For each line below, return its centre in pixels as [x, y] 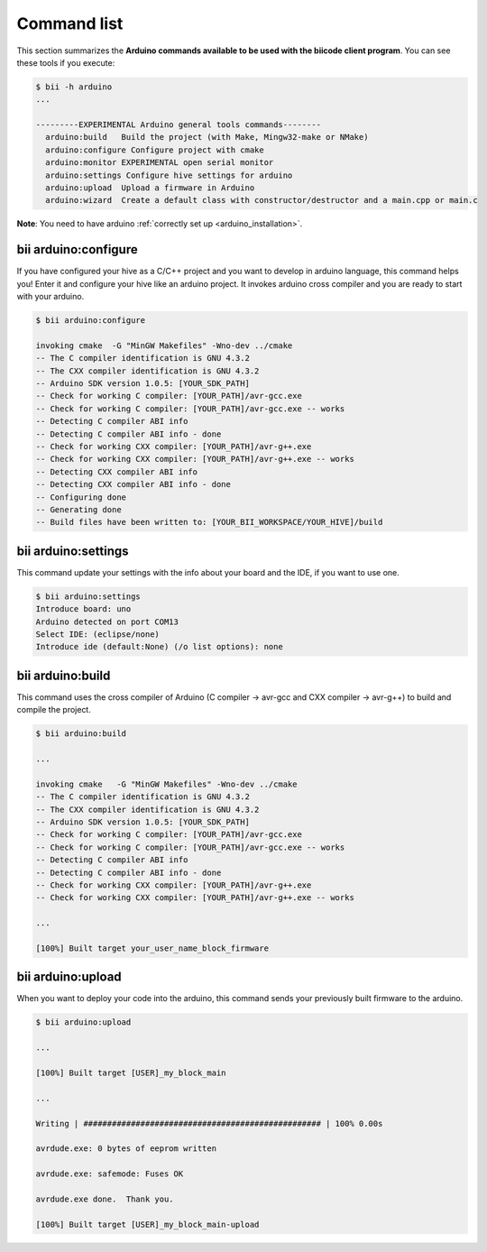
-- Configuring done [81, 497]
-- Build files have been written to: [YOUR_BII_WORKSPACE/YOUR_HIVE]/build [209, 522]
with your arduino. [51, 297]
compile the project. [54, 710]
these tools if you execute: [66, 62]
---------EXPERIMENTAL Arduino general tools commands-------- [179, 125]
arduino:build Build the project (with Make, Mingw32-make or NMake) [207, 137]
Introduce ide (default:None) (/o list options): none [159, 647]
